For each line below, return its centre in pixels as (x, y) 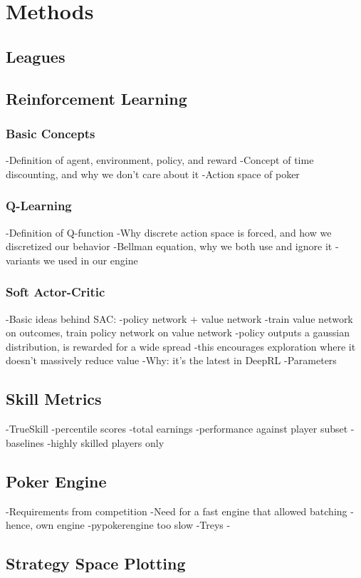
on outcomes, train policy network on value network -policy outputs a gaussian (178, 332)
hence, (20, 525)
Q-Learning (39, 206)
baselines (25, 442)
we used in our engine (91, 260)
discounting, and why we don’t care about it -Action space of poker (153, 174)
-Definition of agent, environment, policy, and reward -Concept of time (160, 160)
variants (23, 260)
